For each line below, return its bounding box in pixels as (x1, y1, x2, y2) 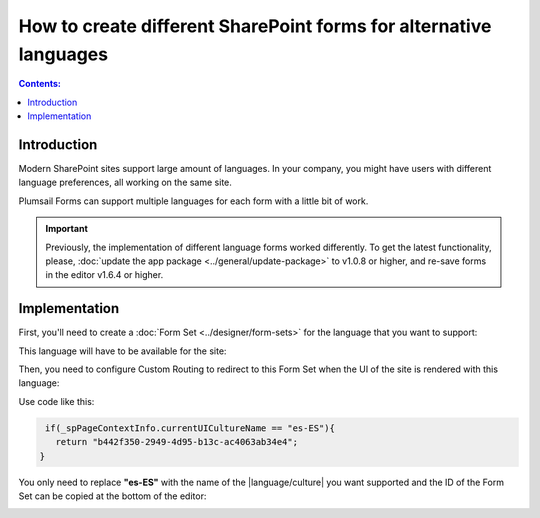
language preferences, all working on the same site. (18, 176, 232, 189)
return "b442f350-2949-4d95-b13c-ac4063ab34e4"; (55, 436, 299, 448)
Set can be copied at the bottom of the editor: (18, 490, 207, 502)
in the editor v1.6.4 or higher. (45, 269, 164, 281)
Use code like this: (18, 395, 95, 407)
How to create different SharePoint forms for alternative (18, 15, 492, 37)
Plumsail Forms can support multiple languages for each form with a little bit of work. (18, 195, 369, 207)
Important (45, 223, 89, 235)
